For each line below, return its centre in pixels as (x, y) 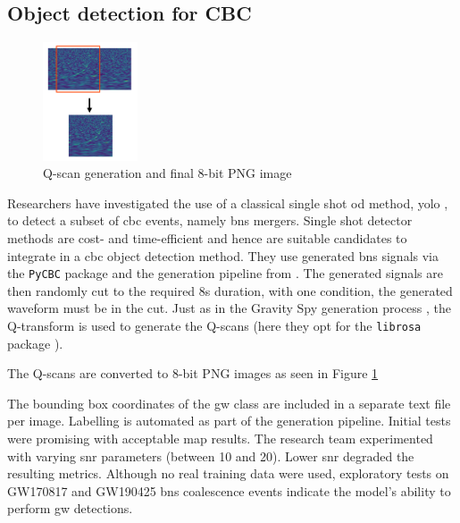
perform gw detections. (70, 508)
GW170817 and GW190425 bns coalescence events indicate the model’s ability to (229, 490)
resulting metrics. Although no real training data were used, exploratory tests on (228, 473)
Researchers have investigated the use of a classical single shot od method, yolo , (228, 202)
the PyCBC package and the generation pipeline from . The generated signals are (225, 273)
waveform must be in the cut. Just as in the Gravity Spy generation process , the (230, 308)
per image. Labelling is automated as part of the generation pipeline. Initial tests (229, 421)
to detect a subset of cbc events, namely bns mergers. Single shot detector (210, 220)
